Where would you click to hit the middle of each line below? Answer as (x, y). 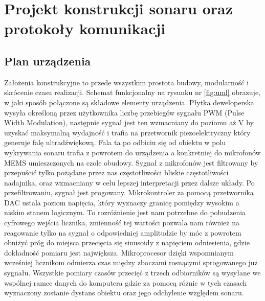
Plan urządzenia (48, 61)
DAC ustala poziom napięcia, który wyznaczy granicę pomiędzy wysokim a (122, 202)
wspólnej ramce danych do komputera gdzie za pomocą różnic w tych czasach (126, 282)
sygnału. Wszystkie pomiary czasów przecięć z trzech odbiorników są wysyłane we (132, 273)
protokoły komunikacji (85, 28)
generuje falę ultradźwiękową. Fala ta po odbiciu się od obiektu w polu (115, 142)
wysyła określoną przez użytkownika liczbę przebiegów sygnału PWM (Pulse (124, 112)
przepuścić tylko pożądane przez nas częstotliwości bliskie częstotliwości (116, 172)
